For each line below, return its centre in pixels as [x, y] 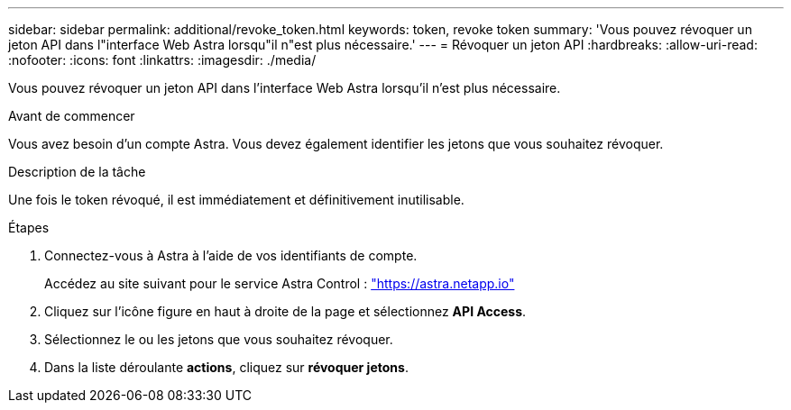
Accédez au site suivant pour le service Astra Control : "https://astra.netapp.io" [280, 283]
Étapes [29, 228]
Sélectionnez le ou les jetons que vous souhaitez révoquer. [219, 339]
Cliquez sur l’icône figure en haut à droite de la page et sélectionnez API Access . [285, 311]
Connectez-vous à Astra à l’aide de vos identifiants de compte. [231, 255]
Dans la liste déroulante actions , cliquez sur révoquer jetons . [226, 367]
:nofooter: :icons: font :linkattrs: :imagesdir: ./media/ [162, 60]
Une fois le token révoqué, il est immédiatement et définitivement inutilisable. [236, 200]
